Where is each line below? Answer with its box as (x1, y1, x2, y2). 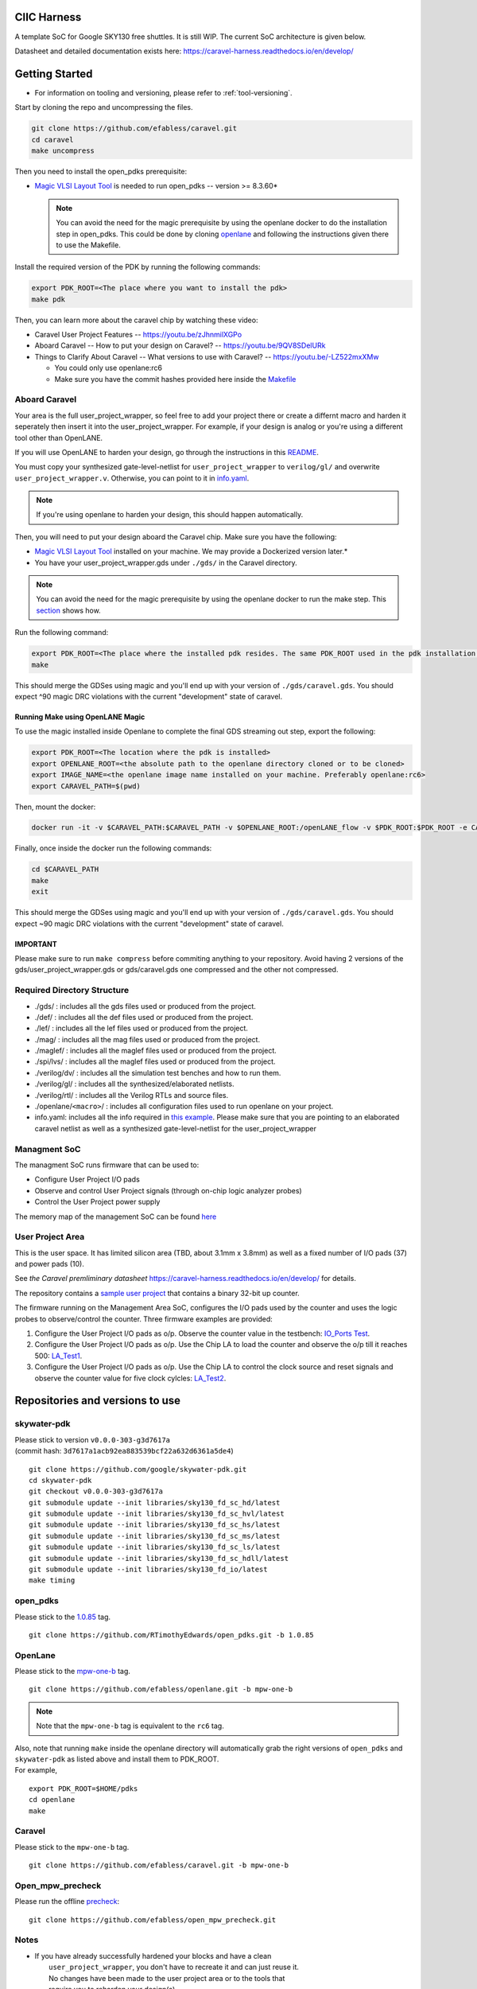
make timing (29, 1576, 76, 1585)
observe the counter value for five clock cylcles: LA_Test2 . (34, 1373, 227, 1383)
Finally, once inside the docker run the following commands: (14, 843, 212, 853)
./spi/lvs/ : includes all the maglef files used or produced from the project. (34, 1057, 276, 1066)
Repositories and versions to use (14, 1394, 181, 1407)
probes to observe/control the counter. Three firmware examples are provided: (14, 1314, 273, 1324)
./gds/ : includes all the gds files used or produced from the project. (34, 1001, 256, 1010)
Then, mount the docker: (14, 802, 96, 812)
